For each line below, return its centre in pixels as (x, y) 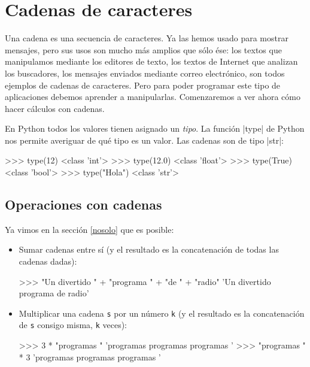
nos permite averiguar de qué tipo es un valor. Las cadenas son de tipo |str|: (144, 140)
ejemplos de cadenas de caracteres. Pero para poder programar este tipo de (143, 85)
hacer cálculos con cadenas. (55, 108)
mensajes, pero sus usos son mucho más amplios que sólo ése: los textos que (143, 49)
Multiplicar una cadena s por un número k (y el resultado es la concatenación (162, 313)
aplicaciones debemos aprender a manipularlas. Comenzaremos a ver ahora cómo (153, 97)
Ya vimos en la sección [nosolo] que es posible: (89, 229)
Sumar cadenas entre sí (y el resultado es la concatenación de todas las (149, 249)
